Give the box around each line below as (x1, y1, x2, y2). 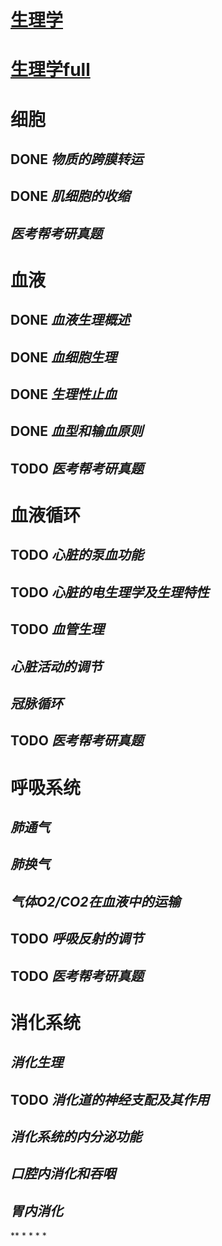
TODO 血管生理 (10, 621, 105, 638)
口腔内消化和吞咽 (10, 1166, 116, 1183)
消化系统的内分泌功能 (10, 1128, 142, 1145)
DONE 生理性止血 (10, 386, 118, 403)
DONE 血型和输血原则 (10, 423, 144, 440)
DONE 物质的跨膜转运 (10, 151, 144, 168)
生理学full (10, 59, 91, 81)
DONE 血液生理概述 (10, 312, 131, 329)
